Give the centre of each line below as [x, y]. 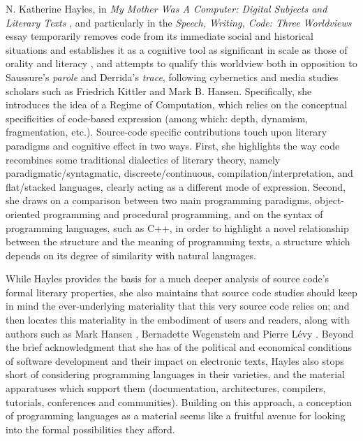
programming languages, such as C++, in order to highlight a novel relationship [177, 227]
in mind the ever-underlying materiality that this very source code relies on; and [178, 306]
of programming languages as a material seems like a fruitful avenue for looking [176, 415]
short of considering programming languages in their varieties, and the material [175, 374]
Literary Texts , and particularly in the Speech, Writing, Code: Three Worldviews [179, 22]
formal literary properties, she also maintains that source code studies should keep [181, 292]
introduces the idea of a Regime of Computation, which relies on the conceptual [177, 104]
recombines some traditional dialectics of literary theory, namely [143, 159]
